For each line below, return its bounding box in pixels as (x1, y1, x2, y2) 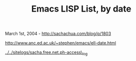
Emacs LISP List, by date (31, 3, 132, 15)
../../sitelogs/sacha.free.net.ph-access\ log (5, 49, 88, 56)
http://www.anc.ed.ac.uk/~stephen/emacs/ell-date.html (5, 40, 116, 46)
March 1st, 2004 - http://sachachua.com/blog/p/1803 (5, 30, 111, 37)
